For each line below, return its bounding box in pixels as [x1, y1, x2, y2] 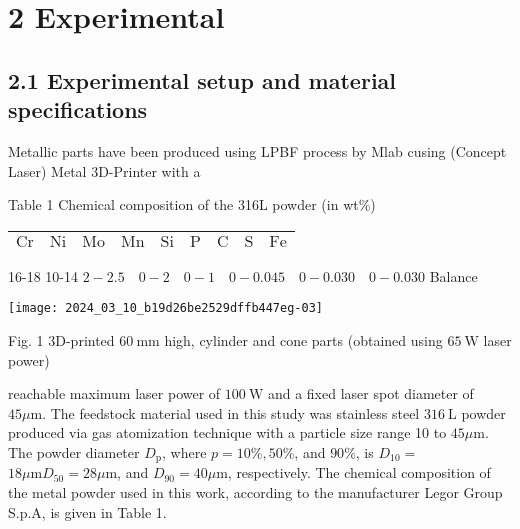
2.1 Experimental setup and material [8, 64, 397, 95]
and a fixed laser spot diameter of [267, 383, 474, 404]
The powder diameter [8, 441, 140, 462]
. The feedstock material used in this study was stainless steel [42, 402, 420, 423]
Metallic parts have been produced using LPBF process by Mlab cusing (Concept [8, 140, 507, 161]
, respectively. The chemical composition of [227, 462, 491, 483]
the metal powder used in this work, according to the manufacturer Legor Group [8, 482, 503, 503]
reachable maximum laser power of [8, 383, 221, 404]
